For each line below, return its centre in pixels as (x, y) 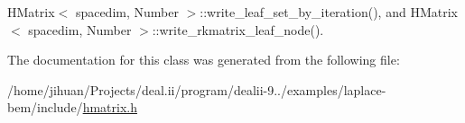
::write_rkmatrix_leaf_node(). (238, 29)
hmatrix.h (110, 107)
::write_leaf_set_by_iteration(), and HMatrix (329, 12)
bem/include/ (45, 107)
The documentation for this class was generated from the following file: (204, 60)
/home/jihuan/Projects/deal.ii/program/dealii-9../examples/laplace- (197, 89)
